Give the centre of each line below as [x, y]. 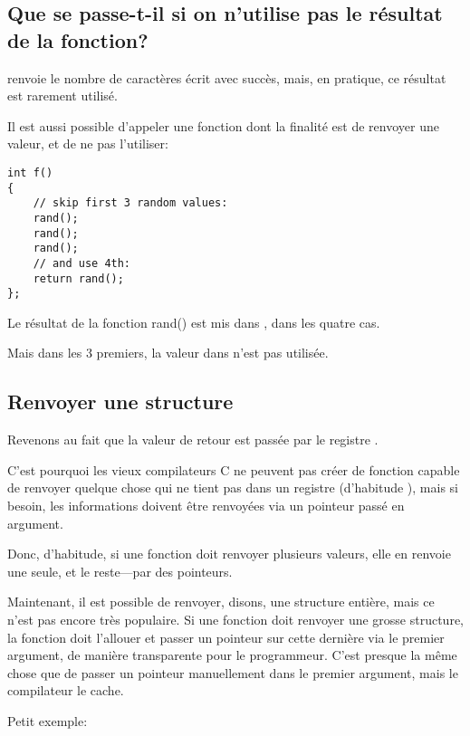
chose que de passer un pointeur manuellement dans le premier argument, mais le [233, 672]
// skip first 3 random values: [130, 203]
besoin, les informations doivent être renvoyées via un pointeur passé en [206, 506]
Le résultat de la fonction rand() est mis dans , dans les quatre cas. [194, 322]
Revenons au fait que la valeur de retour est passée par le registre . [193, 440]
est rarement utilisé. [62, 96]
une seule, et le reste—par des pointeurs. [120, 571]
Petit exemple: [48, 720]
